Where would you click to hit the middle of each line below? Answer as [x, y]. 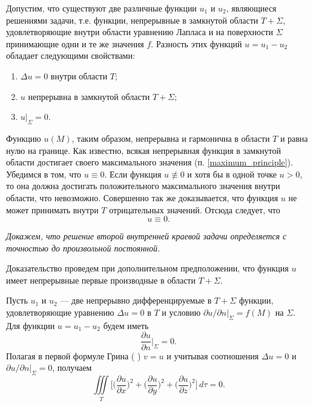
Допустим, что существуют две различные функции [101, 8]
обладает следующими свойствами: [71, 55]
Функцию [24, 138]
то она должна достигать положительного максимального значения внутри [143, 186]
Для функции [31, 325]
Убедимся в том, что [44, 174]
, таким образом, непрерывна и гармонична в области [171, 138]
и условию [181, 312]
